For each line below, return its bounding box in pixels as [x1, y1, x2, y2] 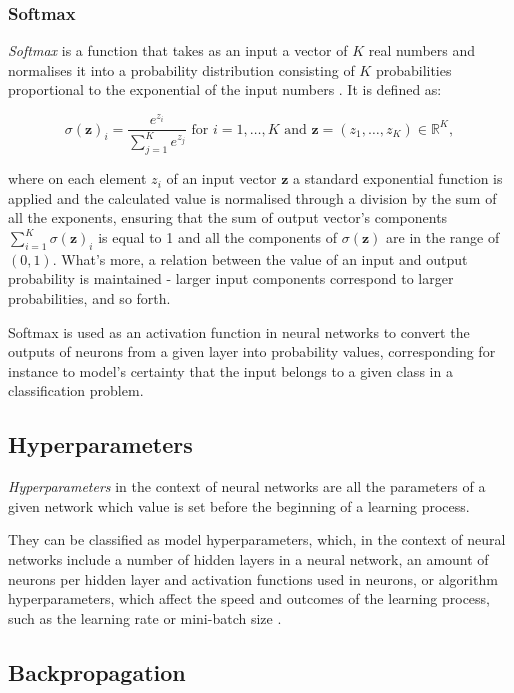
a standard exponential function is [293, 168, 503, 189]
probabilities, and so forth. [8, 288, 171, 309]
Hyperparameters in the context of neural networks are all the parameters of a [8, 476, 486, 497]
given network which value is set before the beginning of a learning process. [8, 495, 470, 516]
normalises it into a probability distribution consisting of [8, 59, 355, 80]
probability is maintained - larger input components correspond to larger [8, 268, 454, 289]
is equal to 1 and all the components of [98, 227, 338, 248]
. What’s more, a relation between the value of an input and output [52, 248, 468, 269]
